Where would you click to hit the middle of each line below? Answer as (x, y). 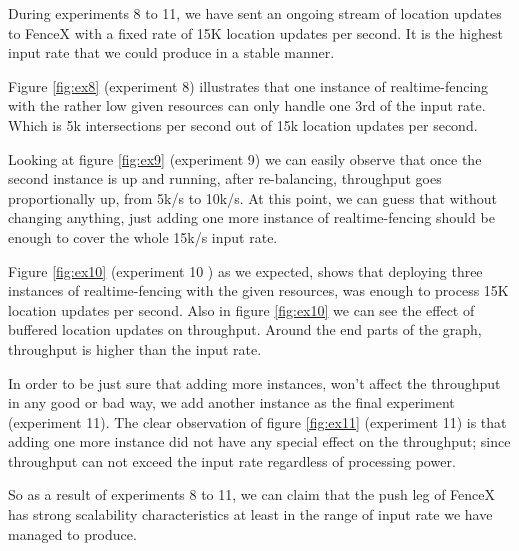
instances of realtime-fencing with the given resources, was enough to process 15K (258, 290)
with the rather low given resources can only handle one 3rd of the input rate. (247, 105)
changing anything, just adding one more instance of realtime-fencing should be (251, 217)
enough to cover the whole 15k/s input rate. (143, 236)
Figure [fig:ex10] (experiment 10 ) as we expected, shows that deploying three (245, 270)
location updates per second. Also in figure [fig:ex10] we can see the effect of (241, 309)
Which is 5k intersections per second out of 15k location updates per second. (243, 124)
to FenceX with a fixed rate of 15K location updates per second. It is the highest (255, 32)
